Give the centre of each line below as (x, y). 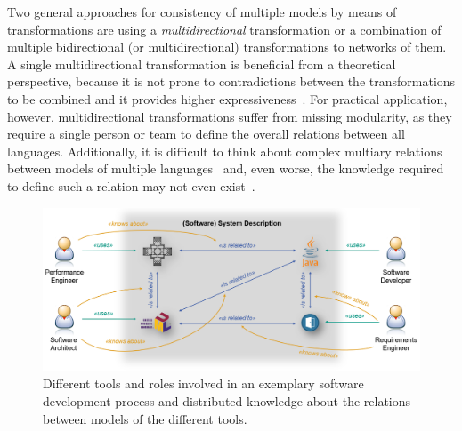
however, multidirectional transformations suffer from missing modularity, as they (230, 116)
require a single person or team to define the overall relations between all (206, 134)
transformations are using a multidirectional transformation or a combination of (224, 29)
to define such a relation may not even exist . (131, 185)
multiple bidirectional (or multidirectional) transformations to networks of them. (227, 47)
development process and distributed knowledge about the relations (227, 400)
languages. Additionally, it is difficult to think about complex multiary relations (225, 151)
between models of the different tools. (145, 418)
